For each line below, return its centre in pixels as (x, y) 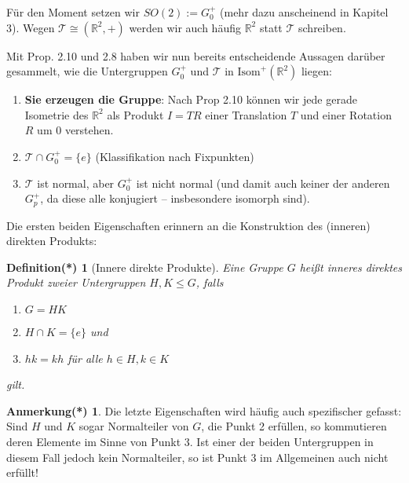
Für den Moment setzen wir (73, 12)
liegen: (316, 71)
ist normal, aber (76, 183)
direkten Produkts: (52, 241)
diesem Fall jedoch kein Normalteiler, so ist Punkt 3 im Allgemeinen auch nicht (197, 457)
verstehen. (89, 130)
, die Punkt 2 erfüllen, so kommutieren (294, 426)
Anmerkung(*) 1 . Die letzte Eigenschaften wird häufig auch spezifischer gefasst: (204, 410)
